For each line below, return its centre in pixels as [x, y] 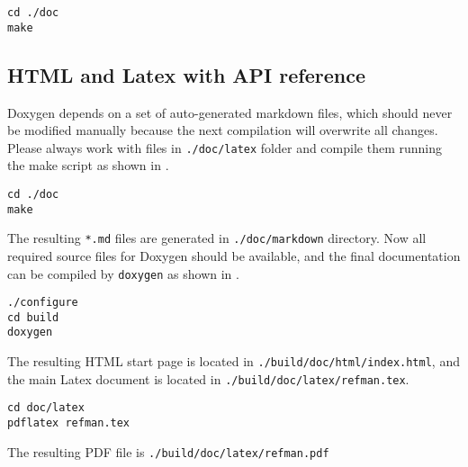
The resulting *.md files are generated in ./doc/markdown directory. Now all [217, 238]
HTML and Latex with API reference [186, 74]
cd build [33, 317]
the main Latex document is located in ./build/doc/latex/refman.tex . [208, 378]
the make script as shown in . [88, 165]
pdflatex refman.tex [69, 423]
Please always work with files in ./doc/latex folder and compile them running [225, 147]
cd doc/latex [46, 408]
